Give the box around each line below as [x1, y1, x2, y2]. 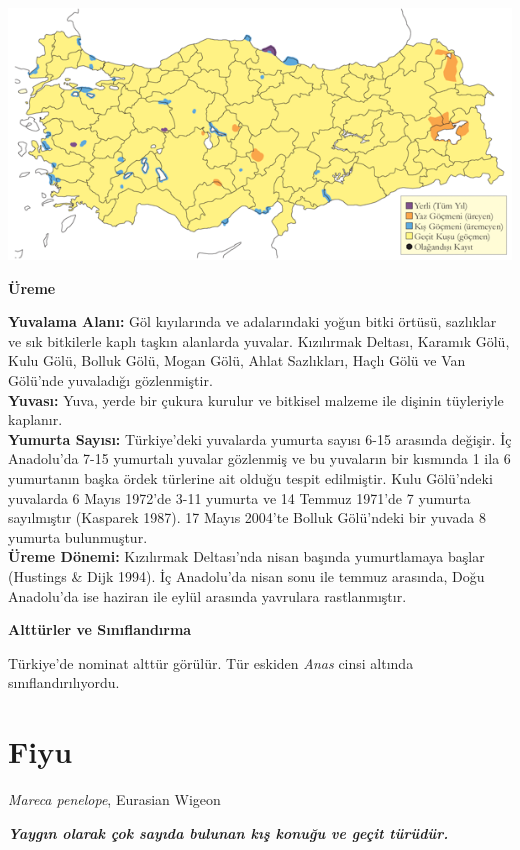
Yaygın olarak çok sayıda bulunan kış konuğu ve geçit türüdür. [8, 822, 449, 843]
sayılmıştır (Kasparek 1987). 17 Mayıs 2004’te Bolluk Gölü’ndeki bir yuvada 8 [8, 507, 486, 528]
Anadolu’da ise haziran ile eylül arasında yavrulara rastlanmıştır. [8, 585, 407, 606]
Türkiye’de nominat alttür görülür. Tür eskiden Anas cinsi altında [8, 652, 414, 673]
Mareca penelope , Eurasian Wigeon [8, 789, 221, 809]
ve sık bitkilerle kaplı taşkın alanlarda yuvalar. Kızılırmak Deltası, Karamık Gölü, [8, 330, 510, 351]
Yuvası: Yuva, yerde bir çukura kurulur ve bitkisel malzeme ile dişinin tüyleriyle [8, 389, 504, 410]
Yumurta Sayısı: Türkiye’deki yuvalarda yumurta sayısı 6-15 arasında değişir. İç [8, 428, 512, 449]
